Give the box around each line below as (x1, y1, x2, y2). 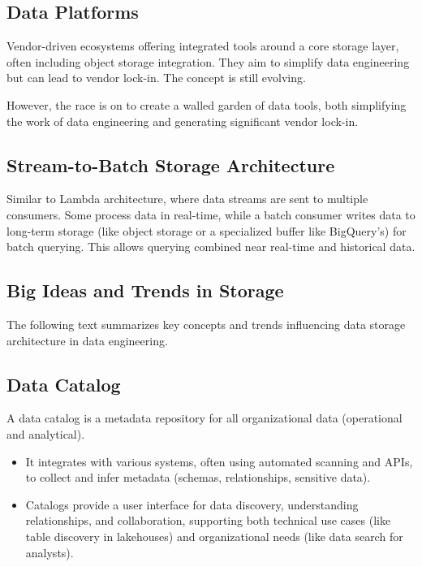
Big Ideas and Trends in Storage (6, 278, 284, 303)
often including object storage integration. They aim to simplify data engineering (6, 53, 410, 70)
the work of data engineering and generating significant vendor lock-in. (6, 112, 359, 129)
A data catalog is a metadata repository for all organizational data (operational (6, 409, 403, 426)
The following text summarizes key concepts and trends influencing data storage (6, 315, 406, 332)
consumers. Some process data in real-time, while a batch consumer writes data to (6, 206, 416, 223)
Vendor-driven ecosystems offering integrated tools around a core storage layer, (6, 37, 399, 54)
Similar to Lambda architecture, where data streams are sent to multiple (6, 190, 368, 207)
